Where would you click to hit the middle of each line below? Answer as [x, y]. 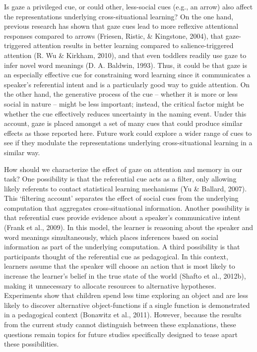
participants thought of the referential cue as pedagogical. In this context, [116, 256]
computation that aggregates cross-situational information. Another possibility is [127, 207]
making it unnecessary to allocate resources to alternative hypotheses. [110, 285]
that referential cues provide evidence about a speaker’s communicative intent [122, 217]
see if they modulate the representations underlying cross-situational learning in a [128, 143]
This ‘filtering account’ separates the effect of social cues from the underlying [121, 198]
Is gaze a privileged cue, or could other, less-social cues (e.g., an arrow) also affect [128, 6]
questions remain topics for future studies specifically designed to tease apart [121, 334]
